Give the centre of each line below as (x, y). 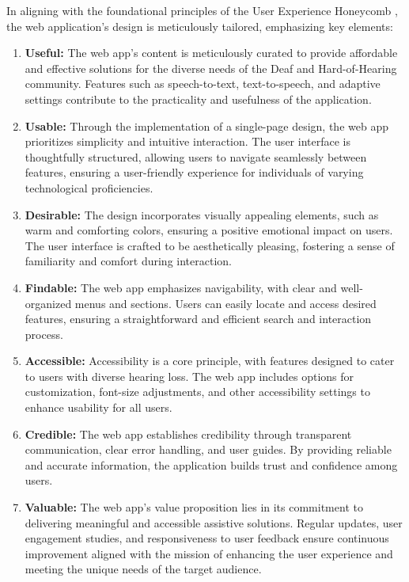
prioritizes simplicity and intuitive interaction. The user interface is (187, 141)
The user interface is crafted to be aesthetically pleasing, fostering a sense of (210, 245)
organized (48, 303)
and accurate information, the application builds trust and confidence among (211, 464)
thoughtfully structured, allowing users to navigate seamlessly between (196, 156)
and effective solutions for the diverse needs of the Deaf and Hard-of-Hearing (211, 68)
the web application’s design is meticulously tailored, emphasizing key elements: (200, 26)
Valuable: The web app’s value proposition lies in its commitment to (194, 507)
